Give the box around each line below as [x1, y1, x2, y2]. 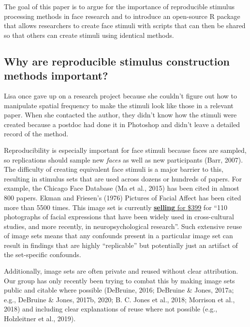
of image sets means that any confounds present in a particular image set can [4, 230, 233, 241]
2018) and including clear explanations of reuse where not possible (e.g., [4, 304, 218, 314]
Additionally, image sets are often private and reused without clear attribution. [4, 266, 238, 276]
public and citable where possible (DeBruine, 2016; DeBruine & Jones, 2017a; [4, 285, 234, 295]
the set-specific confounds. [4, 249, 81, 260]
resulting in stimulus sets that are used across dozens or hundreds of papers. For [4, 173, 242, 183]
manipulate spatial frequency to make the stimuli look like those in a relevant [4, 100, 234, 110]
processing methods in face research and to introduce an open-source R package [4, 11, 240, 21]
